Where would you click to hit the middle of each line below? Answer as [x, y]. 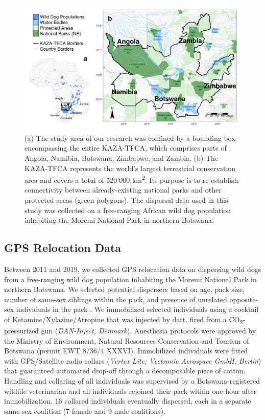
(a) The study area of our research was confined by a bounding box [130, 138]
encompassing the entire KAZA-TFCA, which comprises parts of [126, 148]
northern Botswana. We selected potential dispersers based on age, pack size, [125, 289]
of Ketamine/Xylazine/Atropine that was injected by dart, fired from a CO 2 [124, 320]
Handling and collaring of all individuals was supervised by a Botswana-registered [132, 381]
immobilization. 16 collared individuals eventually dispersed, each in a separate [128, 401]
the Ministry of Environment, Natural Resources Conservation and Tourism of [127, 340]
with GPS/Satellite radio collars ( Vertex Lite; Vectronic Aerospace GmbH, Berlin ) [133, 360]
